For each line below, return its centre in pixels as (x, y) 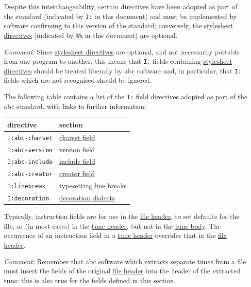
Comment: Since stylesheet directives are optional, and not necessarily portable (122, 51)
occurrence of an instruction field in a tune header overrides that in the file (115, 235)
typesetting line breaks (93, 186)
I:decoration (28, 199)
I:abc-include (30, 162)
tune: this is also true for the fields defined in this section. (90, 280)
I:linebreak (26, 187)
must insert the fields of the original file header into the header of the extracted (122, 271)
